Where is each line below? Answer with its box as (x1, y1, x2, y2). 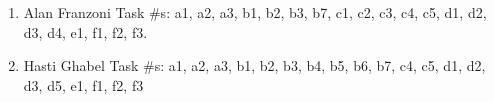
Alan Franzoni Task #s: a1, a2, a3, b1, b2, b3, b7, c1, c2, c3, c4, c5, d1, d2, (23, 2, 487, 22)
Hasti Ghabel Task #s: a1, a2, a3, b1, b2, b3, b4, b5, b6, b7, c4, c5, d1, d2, (23, 55, 486, 76)
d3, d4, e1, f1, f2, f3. (23, 21, 148, 42)
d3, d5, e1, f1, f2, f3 (23, 74, 144, 95)
